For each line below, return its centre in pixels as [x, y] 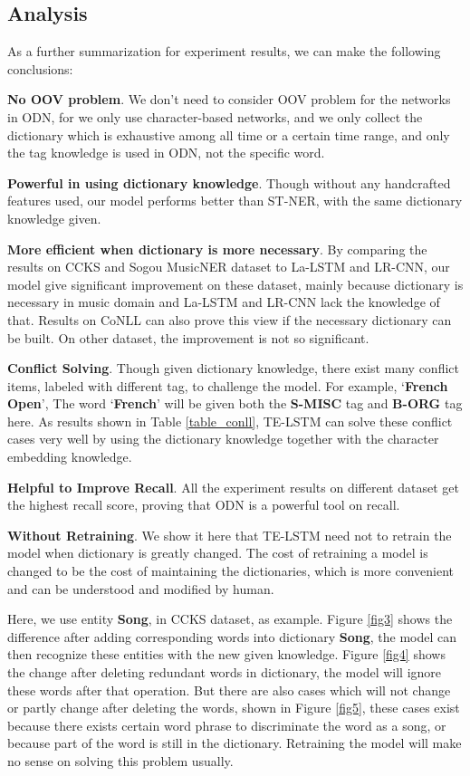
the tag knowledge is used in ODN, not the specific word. [166, 153]
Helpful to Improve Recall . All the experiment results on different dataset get [233, 487]
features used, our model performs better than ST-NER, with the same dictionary [235, 201]
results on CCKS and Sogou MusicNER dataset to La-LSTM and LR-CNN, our [229, 267]
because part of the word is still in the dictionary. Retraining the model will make [235, 743]
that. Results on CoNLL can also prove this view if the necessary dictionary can [230, 319]
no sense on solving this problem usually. [120, 760]
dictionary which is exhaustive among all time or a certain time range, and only [229, 134]
